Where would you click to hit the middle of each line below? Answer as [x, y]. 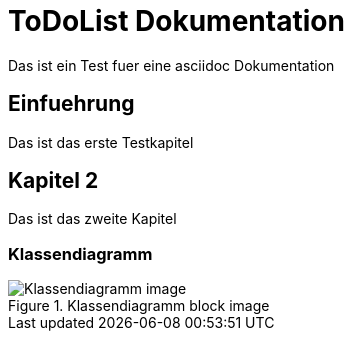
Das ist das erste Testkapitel [101, 142]
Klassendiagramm [80, 253]
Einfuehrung [71, 104]
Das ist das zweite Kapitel [92, 219]
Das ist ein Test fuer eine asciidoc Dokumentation [171, 65]
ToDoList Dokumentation [176, 21]
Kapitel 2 [53, 181]
